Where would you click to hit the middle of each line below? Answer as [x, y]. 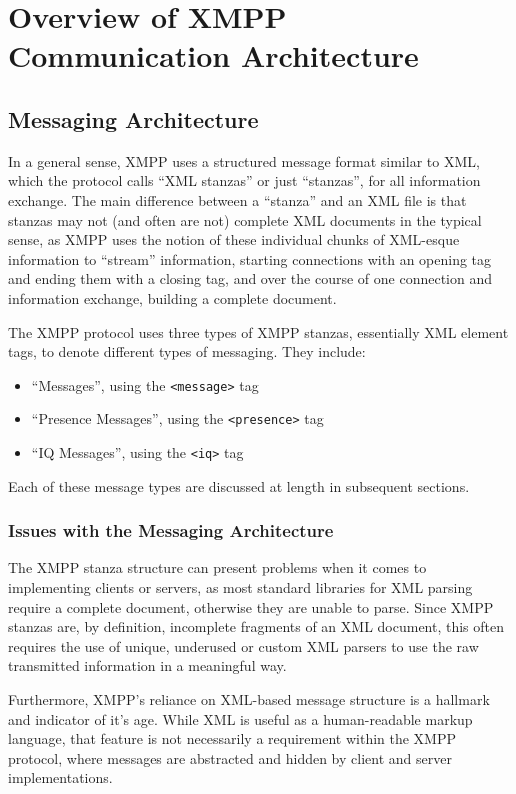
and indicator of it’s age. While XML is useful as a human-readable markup [240, 718]
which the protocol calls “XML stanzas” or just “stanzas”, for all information [244, 180]
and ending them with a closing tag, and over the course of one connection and [250, 278]
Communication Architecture [213, 55]
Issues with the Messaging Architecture [171, 530]
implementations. [60, 777]
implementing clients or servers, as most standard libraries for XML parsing [240, 587]
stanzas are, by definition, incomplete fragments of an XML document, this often [256, 626]
